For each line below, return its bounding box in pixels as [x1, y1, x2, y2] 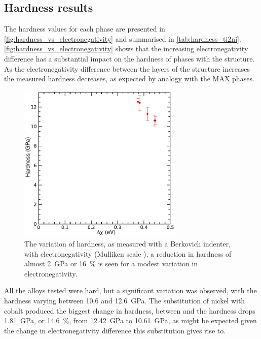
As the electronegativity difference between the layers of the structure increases [4, 63, 250, 74]
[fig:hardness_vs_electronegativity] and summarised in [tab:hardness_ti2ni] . [4, 33, 241, 44]
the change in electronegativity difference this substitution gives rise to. [4, 325, 226, 335]
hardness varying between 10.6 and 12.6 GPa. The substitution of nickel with [4, 295, 245, 305]
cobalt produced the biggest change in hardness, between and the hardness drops [4, 305, 255, 316]
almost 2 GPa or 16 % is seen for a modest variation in [24, 258, 198, 269]
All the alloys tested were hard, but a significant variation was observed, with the [4, 285, 257, 296]
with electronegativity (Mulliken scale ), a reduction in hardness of [24, 248, 232, 259]
